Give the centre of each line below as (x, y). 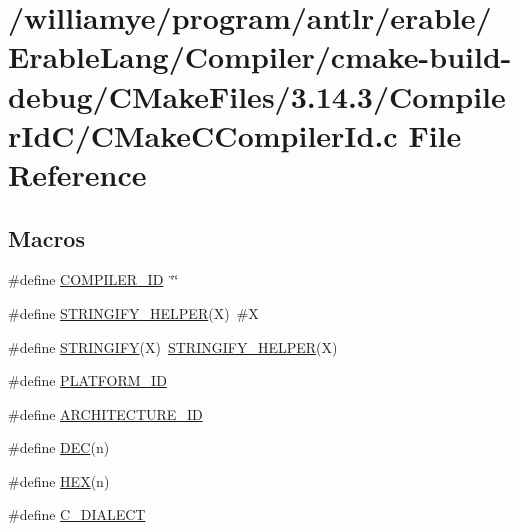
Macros (46, 237)
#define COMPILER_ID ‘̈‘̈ (93, 279)
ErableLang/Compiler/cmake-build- (260, 56)
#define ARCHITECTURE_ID (105, 413)
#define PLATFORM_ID (87, 380)
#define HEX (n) (59, 480)
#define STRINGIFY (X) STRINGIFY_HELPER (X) (173, 346)
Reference (77, 173)
